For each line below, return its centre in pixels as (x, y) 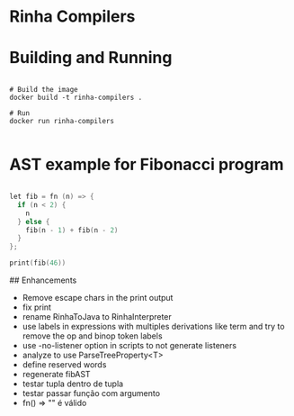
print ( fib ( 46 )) (38, 263)
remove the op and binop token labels (93, 336)
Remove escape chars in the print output (98, 298)
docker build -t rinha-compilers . (76, 98)
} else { (34, 222)
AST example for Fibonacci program (147, 165)
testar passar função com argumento (91, 393)
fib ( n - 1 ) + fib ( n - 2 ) (72, 230)
